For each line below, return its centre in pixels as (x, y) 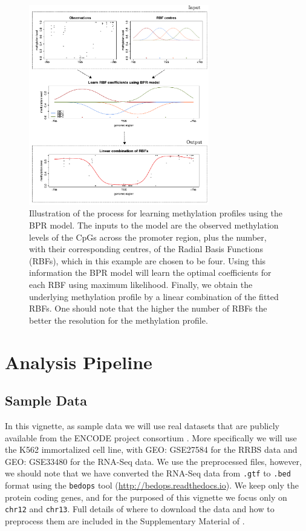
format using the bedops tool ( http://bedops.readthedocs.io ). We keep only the (152, 485)
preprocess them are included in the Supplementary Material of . (125, 520)
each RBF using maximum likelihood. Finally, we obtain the (141, 285)
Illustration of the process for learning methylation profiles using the (156, 213)
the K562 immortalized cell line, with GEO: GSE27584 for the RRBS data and (151, 449)
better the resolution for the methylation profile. (119, 320)
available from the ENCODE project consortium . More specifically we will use (151, 437)
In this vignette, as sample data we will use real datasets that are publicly (142, 425)
